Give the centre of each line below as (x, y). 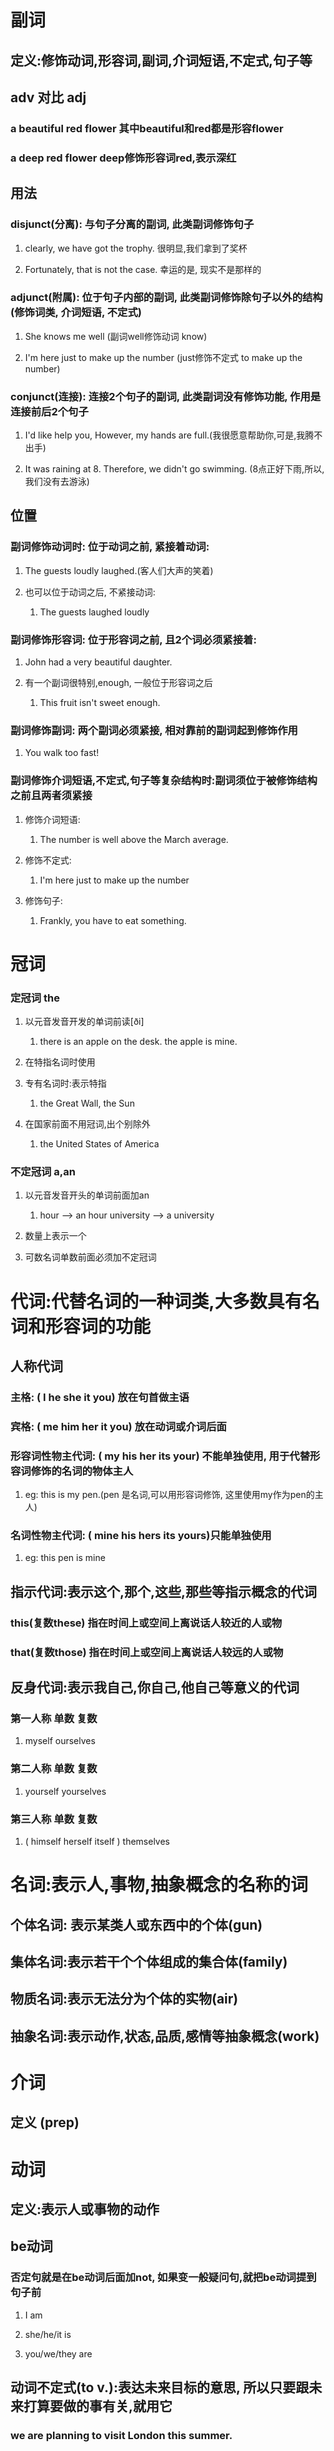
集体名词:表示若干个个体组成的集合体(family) (149, 1961)
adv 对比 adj (48, 97)
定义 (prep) (45, 2122)
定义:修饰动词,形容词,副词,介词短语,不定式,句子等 (161, 60)
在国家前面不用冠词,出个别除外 (87, 1124)
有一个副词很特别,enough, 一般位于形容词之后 (118, 683)
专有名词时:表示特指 (65, 1083)
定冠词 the (35, 998)
